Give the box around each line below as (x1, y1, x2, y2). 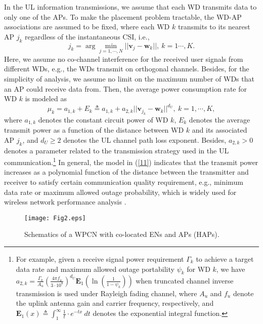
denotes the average (189, 114, 250, 125)
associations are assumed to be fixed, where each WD (4, 21, 170, 32)
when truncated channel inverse (136, 275, 234, 286)
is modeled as (25, 93, 67, 104)
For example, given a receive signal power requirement (16, 253, 184, 264)
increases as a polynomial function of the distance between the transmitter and (4, 167, 249, 177)
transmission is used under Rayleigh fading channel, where (16, 288, 197, 298)
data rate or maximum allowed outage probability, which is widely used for (4, 186, 237, 197)
